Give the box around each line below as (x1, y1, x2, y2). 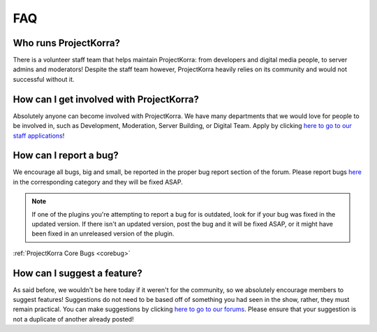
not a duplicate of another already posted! (13, 315, 134, 323)
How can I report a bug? (13, 150, 119, 161)
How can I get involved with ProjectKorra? (13, 93, 199, 105)
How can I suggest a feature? (13, 267, 143, 279)
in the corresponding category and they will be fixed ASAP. (13, 178, 183, 186)
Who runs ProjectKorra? (13, 37, 121, 49)
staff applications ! (13, 131, 65, 140)
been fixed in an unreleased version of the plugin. (31, 229, 175, 238)
